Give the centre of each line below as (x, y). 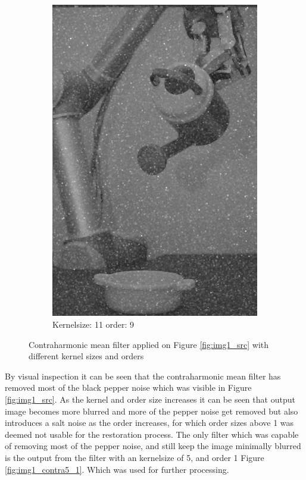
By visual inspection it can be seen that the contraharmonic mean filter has (143, 376)
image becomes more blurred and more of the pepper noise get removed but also (152, 411)
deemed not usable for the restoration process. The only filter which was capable (152, 434)
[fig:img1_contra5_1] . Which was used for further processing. (117, 469)
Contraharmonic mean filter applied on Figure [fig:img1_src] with (149, 344)
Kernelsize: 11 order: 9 (93, 324)
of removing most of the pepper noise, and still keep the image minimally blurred (153, 446)
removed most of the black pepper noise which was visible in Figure (128, 388)
